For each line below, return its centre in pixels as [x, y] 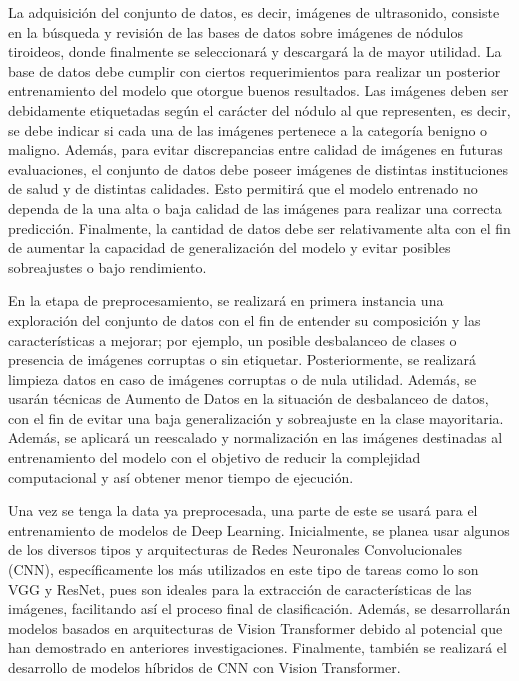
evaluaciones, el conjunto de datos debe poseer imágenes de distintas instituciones [258, 168]
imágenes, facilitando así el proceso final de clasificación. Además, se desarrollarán [259, 608]
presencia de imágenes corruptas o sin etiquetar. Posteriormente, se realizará [242, 359]
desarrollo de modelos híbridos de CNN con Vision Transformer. [204, 667]
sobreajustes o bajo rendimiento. [107, 266]
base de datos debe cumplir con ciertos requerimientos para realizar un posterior [254, 70]
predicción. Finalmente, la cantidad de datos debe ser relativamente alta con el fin [259, 227]
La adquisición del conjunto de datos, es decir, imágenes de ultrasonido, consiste [254, 12]
